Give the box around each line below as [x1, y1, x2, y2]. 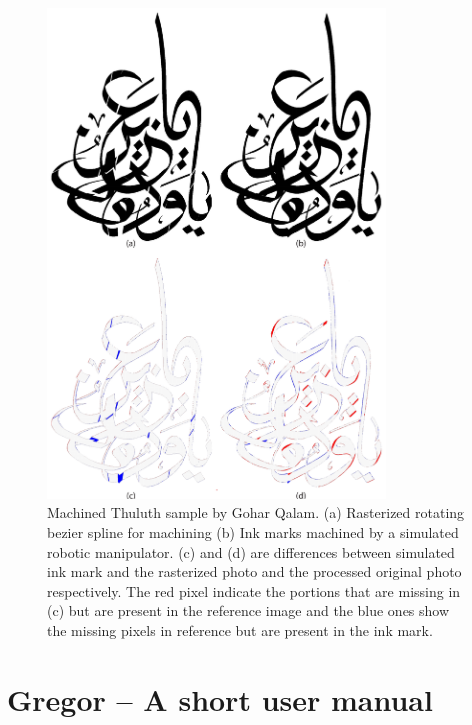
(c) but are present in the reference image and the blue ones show [47, 600, 450, 621]
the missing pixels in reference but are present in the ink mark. [47, 619, 433, 640]
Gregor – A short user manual [7, 678, 433, 719]
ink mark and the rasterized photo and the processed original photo [47, 561, 462, 582]
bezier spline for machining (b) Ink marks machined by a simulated [47, 521, 459, 542]
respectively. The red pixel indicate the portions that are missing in [47, 580, 461, 601]
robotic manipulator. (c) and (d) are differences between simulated [47, 541, 455, 562]
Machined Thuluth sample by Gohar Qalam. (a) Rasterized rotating [47, 502, 465, 523]
